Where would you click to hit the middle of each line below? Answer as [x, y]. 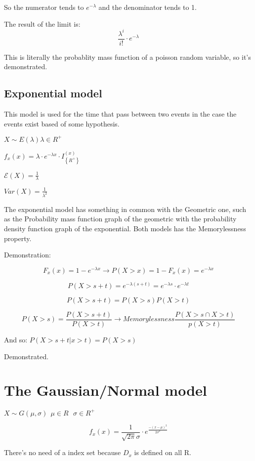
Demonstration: [27, 255]
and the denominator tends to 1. [148, 7]
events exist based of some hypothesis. [62, 123]
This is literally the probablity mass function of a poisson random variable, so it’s [127, 57]
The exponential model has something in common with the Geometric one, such [125, 209]
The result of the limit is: [42, 23]
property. [18, 238]
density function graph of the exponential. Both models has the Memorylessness [125, 228]
